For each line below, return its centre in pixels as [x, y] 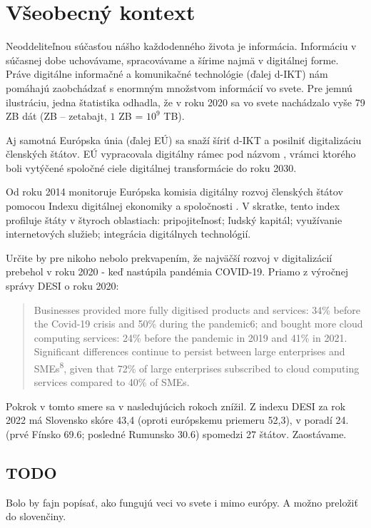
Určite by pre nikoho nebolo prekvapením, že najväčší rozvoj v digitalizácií [169, 257]
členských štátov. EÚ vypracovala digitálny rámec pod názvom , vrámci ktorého [181, 154]
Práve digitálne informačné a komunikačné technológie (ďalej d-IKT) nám [167, 74]
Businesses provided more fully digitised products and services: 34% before [197, 309]
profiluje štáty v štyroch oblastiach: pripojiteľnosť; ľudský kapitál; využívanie [174, 219]
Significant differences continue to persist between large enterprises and [189, 351]
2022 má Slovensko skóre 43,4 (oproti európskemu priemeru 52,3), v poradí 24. [177, 420]
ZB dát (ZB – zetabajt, [56, 116]
